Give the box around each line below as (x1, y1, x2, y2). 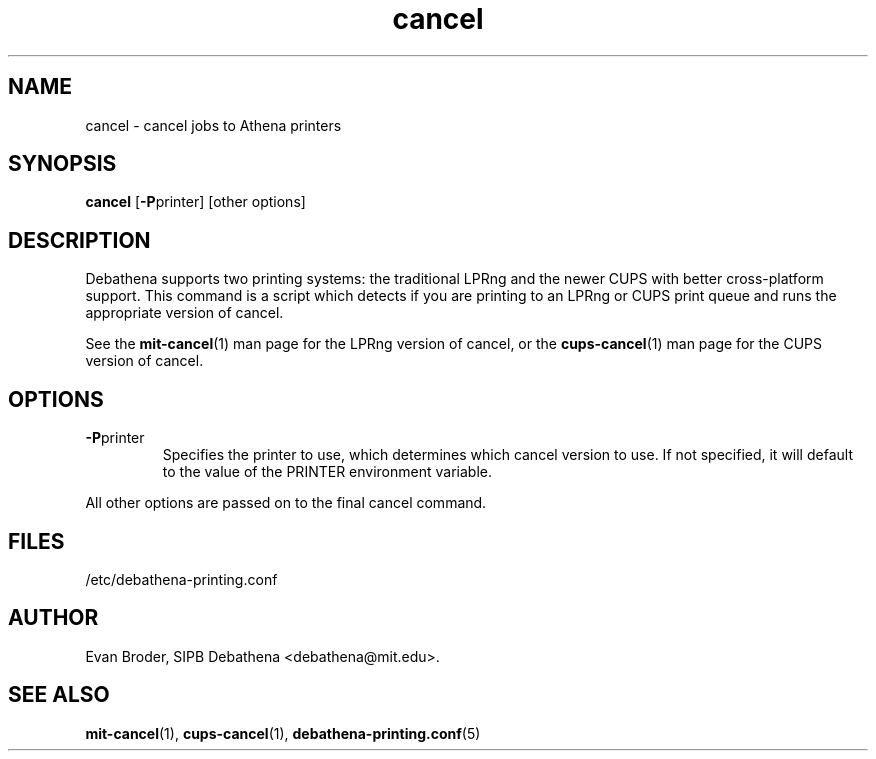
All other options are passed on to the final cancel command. (85, 494, 487, 512)
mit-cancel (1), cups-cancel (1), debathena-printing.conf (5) (85, 724, 481, 742)
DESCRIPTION (8, 227, 151, 253)
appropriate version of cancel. (85, 304, 284, 322)
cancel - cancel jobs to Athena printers (85, 116, 342, 134)
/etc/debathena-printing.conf (85, 570, 278, 588)
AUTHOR (8, 605, 99, 631)
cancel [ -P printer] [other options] (85, 193, 306, 211)
